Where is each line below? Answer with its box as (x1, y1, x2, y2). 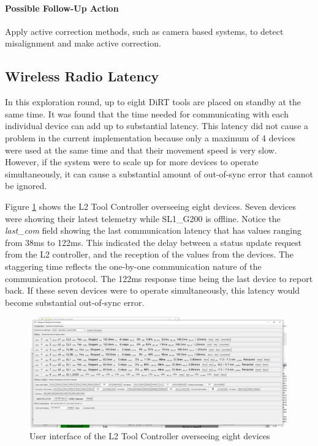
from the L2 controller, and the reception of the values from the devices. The (5, 248, 294, 261)
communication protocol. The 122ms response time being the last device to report (5, 272, 313, 284)
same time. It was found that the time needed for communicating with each (5, 107, 289, 120)
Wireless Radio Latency (5, 67, 159, 86)
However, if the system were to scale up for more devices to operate (5, 155, 259, 168)
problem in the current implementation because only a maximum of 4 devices (5, 131, 295, 144)
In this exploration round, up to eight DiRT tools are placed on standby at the (5, 95, 301, 108)
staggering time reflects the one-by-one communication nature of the (5, 259, 262, 272)
